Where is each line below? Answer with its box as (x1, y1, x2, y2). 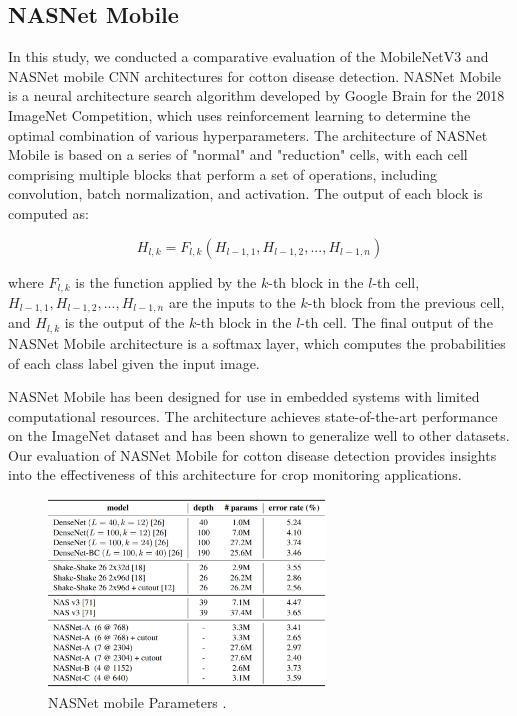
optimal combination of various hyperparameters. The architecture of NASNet (8, 124, 488, 145)
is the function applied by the (75, 271, 257, 292)
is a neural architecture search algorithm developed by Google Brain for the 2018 (8, 85, 505, 106)
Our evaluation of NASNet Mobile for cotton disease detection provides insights (8, 444, 497, 465)
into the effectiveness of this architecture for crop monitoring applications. (8, 464, 462, 485)
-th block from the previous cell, (307, 292, 505, 312)
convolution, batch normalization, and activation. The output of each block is (8, 183, 483, 204)
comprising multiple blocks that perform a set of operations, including (8, 163, 438, 184)
